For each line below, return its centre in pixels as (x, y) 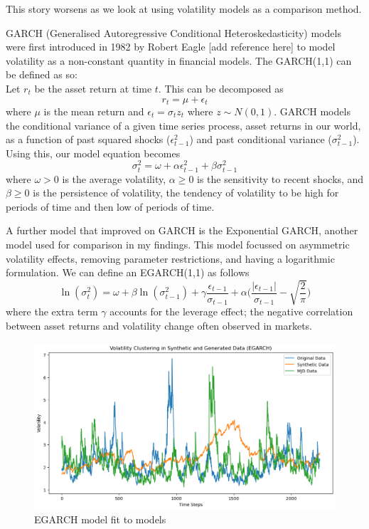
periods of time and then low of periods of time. (110, 206)
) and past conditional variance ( (261, 139)
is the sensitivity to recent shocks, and (280, 178)
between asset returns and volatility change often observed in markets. (159, 326)
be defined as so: (42, 74)
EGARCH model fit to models (100, 519)
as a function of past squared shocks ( (88, 139)
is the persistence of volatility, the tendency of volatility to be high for (186, 193)
